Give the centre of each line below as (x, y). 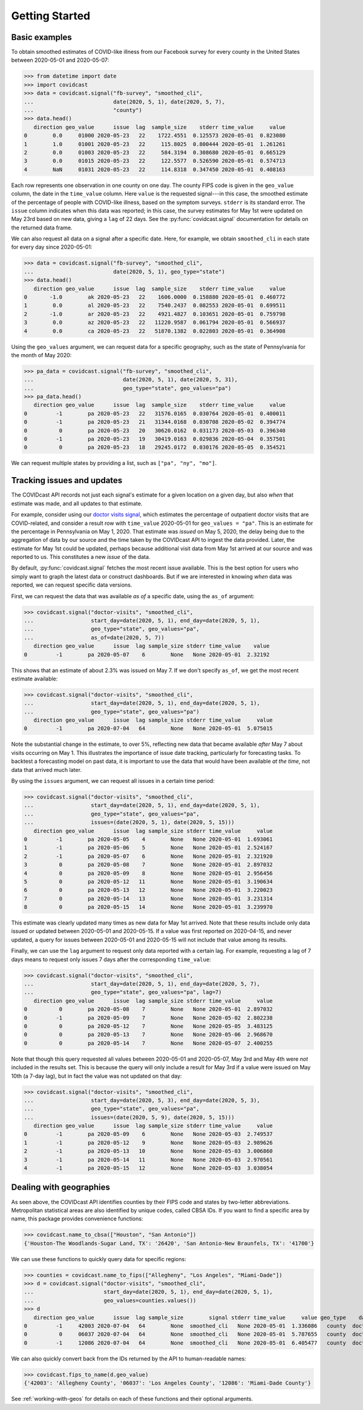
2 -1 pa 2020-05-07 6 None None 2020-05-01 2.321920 (149, 856)
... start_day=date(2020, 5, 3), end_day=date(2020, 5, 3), (142, 1100)
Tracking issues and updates (67, 480)
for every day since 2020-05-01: (52, 247)
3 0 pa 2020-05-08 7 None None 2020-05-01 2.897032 (149, 865)
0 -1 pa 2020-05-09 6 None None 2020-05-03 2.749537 (149, 1134)
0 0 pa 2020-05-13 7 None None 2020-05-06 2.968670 (149, 1035)
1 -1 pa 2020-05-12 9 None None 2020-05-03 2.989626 (149, 1142)
